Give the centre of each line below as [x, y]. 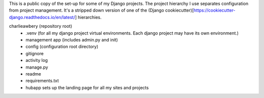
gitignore [35, 53]
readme [33, 74]
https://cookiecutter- [214, 10]
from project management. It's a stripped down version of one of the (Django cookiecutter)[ [101, 10]
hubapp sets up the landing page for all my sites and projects [87, 87]
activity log [37, 60]
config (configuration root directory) [62, 47]
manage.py [37, 67]
